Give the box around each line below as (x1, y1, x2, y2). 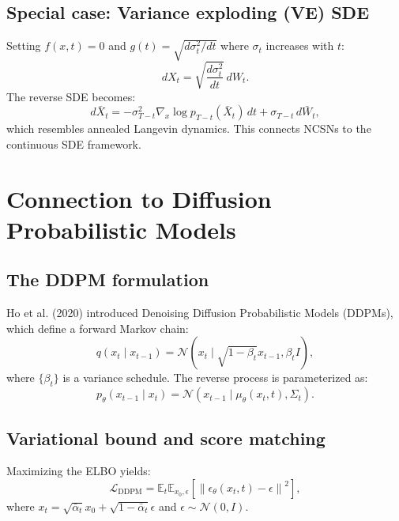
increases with (265, 37, 334, 54)
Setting (6, 37, 41, 54)
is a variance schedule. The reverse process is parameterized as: (62, 369, 368, 386)
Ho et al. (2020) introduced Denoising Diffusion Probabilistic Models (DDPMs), (6, 304, 393, 321)
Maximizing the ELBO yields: (6, 462, 151, 479)
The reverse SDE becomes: (6, 88, 136, 104)
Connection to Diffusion (6, 182, 272, 214)
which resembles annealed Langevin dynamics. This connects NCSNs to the (6, 120, 371, 137)
